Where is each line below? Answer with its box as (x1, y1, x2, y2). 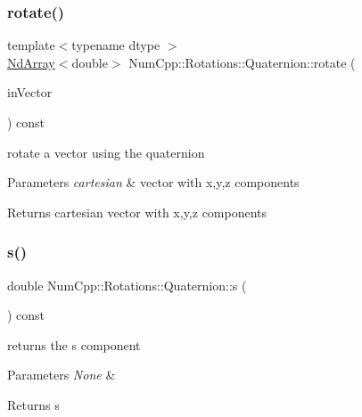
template (7, 36, 55, 54)
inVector (7, 83, 53, 102)
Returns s (7, 395, 60, 413)
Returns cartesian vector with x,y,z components (7, 202, 267, 221)
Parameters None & (7, 365, 116, 384)
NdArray (7, 53, 55, 71)
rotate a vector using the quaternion (7, 143, 205, 161)
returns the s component (7, 335, 141, 354)
